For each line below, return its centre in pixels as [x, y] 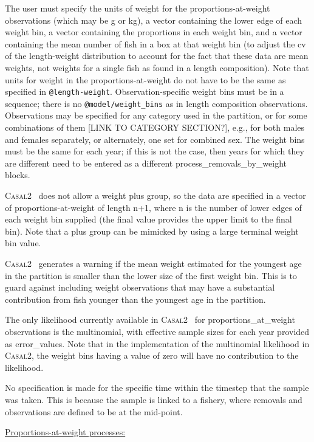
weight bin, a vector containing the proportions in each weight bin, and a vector [154, 32]
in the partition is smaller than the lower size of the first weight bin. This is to [151, 275]
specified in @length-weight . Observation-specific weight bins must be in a [145, 92]
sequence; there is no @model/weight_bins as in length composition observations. [156, 103]
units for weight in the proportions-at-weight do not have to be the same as [145, 79]
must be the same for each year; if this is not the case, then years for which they [155, 151]
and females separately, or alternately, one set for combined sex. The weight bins [155, 139]
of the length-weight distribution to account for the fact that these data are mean [157, 56]
